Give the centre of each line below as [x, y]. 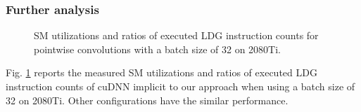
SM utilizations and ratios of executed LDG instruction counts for [176, 35]
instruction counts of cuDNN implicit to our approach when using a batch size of [180, 86]
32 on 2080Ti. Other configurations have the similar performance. [147, 100]
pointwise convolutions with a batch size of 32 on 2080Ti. [157, 49]
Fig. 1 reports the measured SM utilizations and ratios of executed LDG [161, 72]
